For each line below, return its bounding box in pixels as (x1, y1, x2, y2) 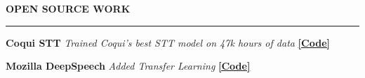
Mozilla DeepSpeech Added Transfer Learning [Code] (6, 58, 251, 73)
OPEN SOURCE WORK (6, 1, 131, 15)
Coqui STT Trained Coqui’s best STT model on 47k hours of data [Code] (6, 35, 330, 49)
